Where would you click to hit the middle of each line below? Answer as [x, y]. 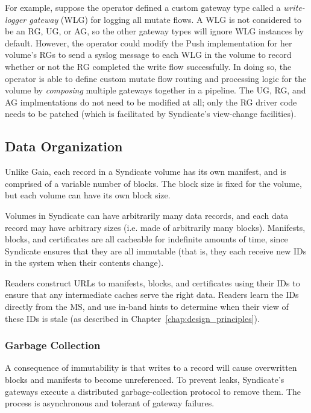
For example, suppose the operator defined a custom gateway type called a [143, 7]
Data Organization [64, 146]
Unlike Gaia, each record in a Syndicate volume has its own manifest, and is [146, 172]
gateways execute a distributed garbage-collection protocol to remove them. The [153, 391]
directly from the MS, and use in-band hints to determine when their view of [147, 307]
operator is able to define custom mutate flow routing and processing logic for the [156, 78]
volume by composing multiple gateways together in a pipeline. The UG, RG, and [155, 90]
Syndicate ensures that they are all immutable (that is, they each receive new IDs [156, 251]
